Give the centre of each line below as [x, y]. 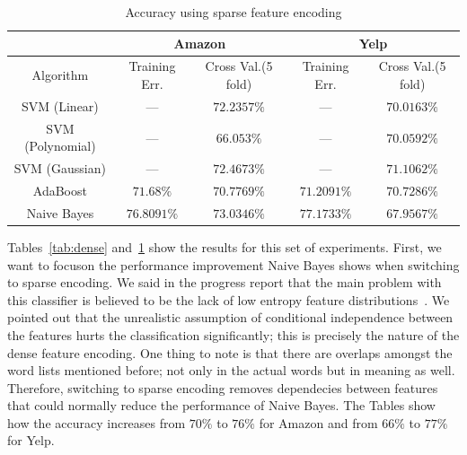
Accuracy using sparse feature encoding [233, 12]
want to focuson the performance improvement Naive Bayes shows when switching [233, 264]
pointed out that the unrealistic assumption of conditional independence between [230, 317]
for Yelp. [31, 440]
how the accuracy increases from [97, 422]
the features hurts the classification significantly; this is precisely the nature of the [233, 334]
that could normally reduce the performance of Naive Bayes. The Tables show [221, 405]
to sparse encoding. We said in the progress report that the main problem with [225, 282]
